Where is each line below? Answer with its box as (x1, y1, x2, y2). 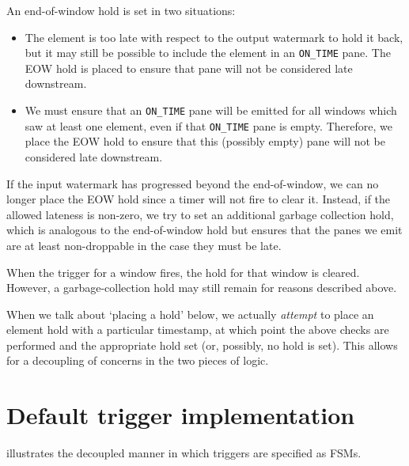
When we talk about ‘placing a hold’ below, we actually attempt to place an (6, 305, 374, 322)
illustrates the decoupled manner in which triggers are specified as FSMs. (6, 445, 362, 461)
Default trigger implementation (6, 399, 355, 431)
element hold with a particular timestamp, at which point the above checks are (6, 321, 389, 338)
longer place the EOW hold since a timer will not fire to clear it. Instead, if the (6, 191, 391, 207)
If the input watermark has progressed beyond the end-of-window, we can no (6, 175, 379, 191)
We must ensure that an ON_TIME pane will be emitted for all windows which (25, 102, 397, 119)
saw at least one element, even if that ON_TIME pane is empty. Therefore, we (25, 117, 392, 134)
